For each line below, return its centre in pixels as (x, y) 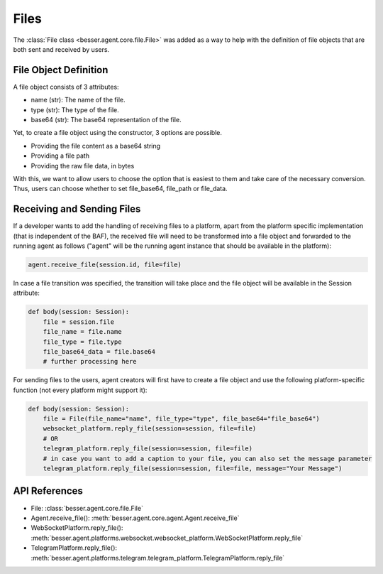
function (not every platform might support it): (80, 390)
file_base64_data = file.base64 (99, 351)
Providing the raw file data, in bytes (83, 166)
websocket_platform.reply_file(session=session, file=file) (150, 429)
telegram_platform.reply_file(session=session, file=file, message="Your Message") (193, 469)
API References (48, 491)
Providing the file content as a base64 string (96, 146)
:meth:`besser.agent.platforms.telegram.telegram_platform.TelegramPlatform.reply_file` (158, 558)
